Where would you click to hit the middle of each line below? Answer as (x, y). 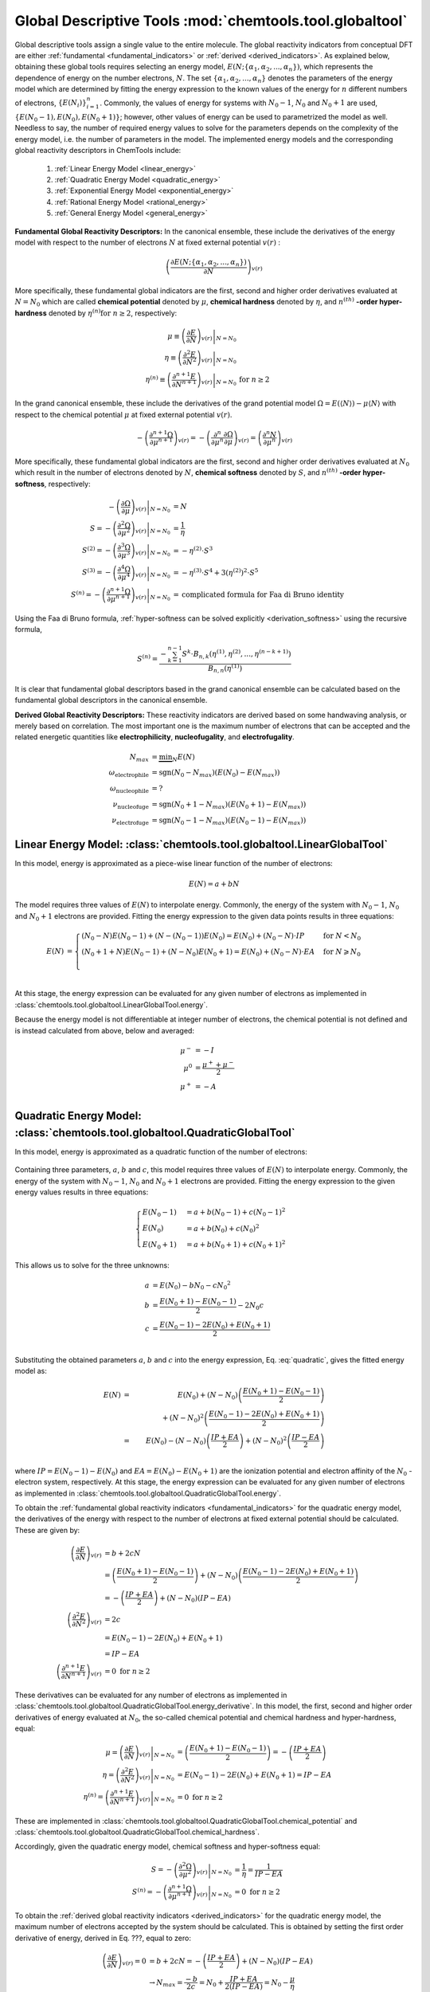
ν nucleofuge (131, 805)
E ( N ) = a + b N (214, 884)
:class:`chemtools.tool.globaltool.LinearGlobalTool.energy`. (111, 1005)
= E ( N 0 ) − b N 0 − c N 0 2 (192, 1286)
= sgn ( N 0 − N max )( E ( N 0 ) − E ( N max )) (216, 774)
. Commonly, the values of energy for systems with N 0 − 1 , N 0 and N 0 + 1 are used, (239, 104)
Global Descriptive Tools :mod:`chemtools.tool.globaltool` (211, 21)
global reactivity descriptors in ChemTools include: (98, 151)
